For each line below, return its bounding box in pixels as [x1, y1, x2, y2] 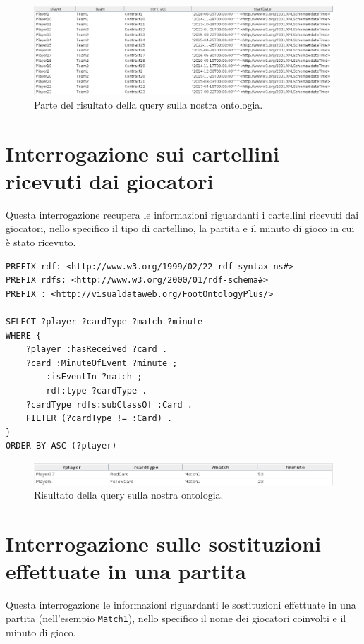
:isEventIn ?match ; [46, 372, 142, 382]
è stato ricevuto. [6, 234, 76, 249]
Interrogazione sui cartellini [6, 138, 279, 167]
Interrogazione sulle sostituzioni [6, 528, 322, 557]
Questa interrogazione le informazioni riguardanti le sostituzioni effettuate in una [6, 597, 356, 612]
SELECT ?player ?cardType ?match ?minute [6, 316, 203, 327]
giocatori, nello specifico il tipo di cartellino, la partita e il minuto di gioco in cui [6, 221, 355, 236]
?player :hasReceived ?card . [25, 344, 168, 355]
